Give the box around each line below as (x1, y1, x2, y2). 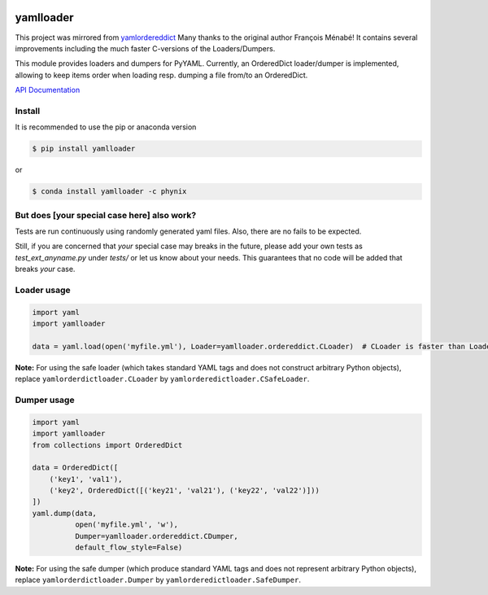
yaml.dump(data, (32, 509, 98, 518)
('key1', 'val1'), (49, 475, 123, 483)
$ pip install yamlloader (32, 144, 136, 154)
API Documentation (15, 85, 81, 95)
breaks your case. (15, 265, 76, 274)
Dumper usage (15, 394, 75, 405)
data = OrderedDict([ (32, 463, 119, 472)
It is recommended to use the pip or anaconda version (15, 122, 197, 132)
